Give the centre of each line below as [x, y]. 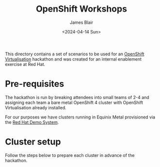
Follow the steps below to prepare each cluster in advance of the [70, 155]
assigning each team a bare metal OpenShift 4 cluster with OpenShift [74, 102]
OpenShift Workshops [81, 9]
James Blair [81, 22]
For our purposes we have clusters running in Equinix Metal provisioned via [80, 117]
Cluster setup [33, 142]
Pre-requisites [35, 84]
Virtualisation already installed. [36, 107]
